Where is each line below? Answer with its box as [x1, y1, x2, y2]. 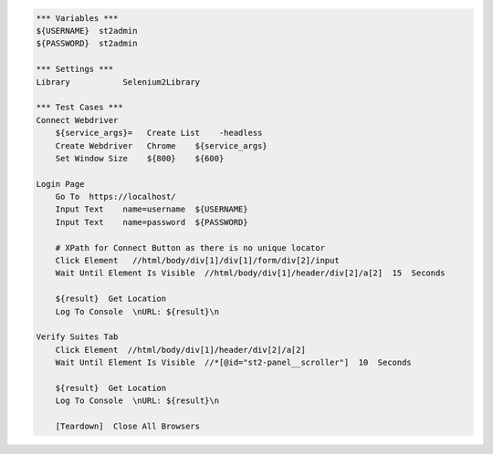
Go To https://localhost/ [55, 191, 177, 202]
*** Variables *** [36, 13, 119, 23]
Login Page [36, 179, 85, 189]
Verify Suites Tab [36, 332, 119, 342]
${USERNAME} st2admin [36, 26, 138, 36]
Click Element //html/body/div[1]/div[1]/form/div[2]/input [55, 255, 340, 266]
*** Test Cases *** [36, 102, 123, 113]
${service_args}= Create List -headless [55, 128, 263, 139]
